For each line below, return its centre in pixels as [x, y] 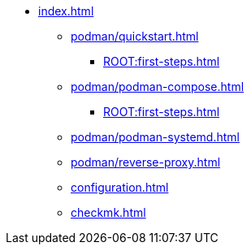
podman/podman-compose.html [158, 87]
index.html [66, 11]
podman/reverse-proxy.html [146, 162]
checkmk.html [108, 212]
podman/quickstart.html [135, 36]
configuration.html [120, 187]
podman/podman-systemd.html [155, 137]
